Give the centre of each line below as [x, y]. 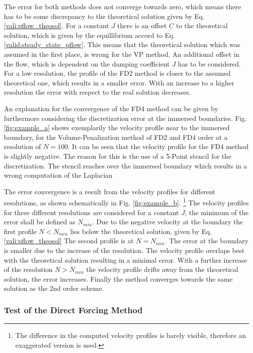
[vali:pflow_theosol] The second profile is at [69, 241]
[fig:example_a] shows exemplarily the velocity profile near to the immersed [117, 127]
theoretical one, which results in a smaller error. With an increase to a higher [119, 82]
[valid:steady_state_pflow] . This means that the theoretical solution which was [122, 44]
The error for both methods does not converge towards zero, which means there [123, 6]
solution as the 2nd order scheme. [54, 288]
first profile [20, 231]
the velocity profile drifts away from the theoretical [162, 269]
